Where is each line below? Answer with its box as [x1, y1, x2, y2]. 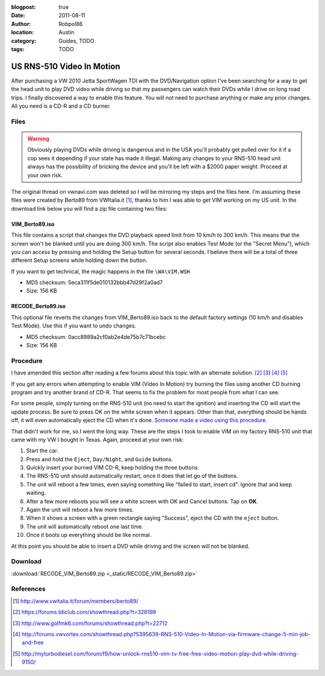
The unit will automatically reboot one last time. [26, 523, 144, 530]
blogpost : [11, 4, 36, 10]
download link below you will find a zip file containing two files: [11, 205, 168, 212]
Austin [58, 29, 75, 36]
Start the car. [26, 447, 58, 454]
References [11, 585, 46, 593]
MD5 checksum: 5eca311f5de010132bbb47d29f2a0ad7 [26, 279, 163, 286]
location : [11, 29, 34, 36]
